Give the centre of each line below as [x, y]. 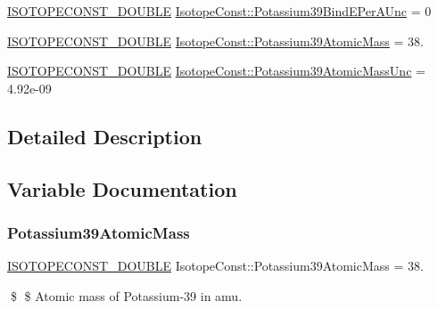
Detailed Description [105, 136]
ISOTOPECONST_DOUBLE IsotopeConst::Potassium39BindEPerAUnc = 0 [219, 11]
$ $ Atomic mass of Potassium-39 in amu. [126, 295]
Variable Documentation [122, 188]
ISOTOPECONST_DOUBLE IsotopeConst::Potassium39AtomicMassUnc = [216, 71]
